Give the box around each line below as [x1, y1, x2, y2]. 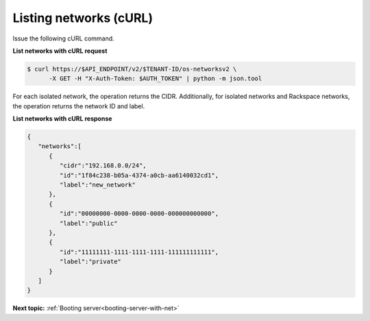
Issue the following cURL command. [12, 34, 114, 43]
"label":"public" [59, 219, 118, 227]
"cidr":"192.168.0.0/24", [59, 162, 147, 169]
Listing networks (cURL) [12, 10, 153, 25]
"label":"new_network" [59, 181, 136, 189]
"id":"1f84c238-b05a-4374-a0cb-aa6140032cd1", [59, 171, 219, 179]
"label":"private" [59, 258, 121, 265]
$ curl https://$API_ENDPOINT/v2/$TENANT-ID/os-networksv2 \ [27, 65, 237, 73]
